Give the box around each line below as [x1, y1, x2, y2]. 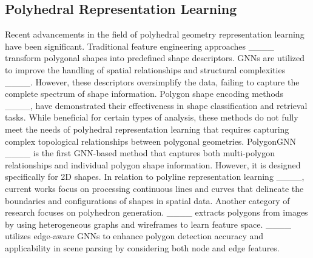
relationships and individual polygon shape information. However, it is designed [5, 158, 301, 171]
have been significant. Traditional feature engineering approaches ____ [5, 39, 274, 52]
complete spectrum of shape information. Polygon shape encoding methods [5, 87, 284, 100]
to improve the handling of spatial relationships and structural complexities [5, 63, 286, 76]
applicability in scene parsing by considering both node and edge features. [5, 241, 280, 254]
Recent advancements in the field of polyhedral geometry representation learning [5, 28, 305, 41]
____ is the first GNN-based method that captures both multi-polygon [5, 147, 275, 159]
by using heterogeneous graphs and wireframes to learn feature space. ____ [5, 217, 291, 230]
